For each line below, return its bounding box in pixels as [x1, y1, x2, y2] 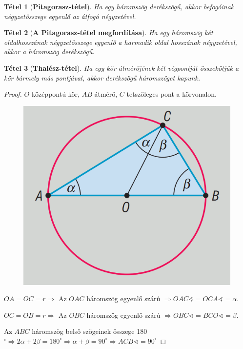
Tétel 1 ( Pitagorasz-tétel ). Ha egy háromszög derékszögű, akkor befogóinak [4, 1, 234, 11]
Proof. [4, 89, 22, 99]
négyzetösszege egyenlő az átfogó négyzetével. [4, 11, 136, 21]
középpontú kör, [31, 89, 80, 99]
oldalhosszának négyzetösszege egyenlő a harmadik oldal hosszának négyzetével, [4, 37, 237, 47]
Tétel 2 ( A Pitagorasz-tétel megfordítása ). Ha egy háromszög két [4, 27, 213, 38]
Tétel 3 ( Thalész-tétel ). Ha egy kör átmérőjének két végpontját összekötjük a [4, 62, 239, 73]
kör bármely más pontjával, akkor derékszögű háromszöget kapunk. [4, 72, 201, 82]
